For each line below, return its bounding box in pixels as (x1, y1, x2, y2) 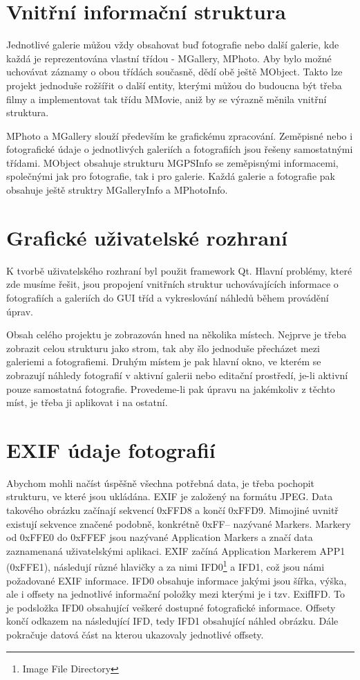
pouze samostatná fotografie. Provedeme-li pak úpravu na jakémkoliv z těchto (6, 381, 335, 396)
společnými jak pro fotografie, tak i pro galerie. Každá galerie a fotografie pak (6, 169, 335, 183)
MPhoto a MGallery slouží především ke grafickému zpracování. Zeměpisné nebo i (6, 128, 353, 143)
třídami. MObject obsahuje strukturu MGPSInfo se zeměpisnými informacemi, (6, 155, 339, 169)
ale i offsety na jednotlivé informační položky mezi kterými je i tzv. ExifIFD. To (6, 587, 345, 601)
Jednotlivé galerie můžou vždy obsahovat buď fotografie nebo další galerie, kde (6, 37, 339, 52)
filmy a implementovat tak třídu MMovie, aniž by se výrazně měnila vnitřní (6, 91, 327, 106)
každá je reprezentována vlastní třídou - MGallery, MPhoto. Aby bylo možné (6, 50, 332, 65)
